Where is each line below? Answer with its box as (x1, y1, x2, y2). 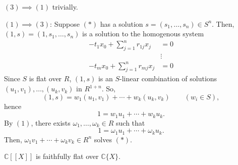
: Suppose (50, 18, 80, 29)
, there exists (31, 117, 71, 128)
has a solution (100, 18, 143, 29)
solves (94, 134, 112, 144)
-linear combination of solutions (120, 73, 217, 84)
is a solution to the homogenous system (82, 28, 204, 39)
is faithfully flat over (35, 151, 99, 161)
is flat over (29, 73, 62, 84)
